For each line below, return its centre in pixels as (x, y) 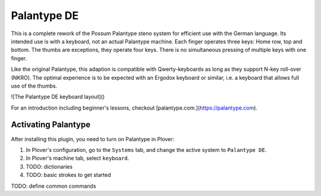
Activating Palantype (51, 125)
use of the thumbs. (34, 86)
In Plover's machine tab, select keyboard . (78, 158)
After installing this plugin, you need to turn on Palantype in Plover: (93, 139)
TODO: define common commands (53, 186)
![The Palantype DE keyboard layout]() (58, 97)
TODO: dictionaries (49, 166)
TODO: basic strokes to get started (68, 175)
